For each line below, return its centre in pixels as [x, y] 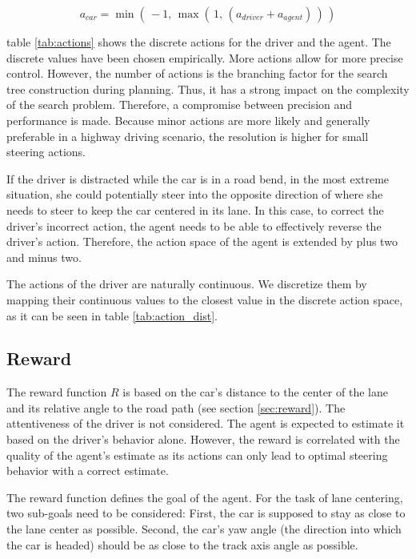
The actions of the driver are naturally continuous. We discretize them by [187, 284]
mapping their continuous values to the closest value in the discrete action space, [205, 299]
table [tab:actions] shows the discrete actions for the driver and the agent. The [199, 42]
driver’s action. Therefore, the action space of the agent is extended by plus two [202, 241]
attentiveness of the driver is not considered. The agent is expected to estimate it [206, 423]
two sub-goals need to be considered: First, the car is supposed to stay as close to [206, 513]
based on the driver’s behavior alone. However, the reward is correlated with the [203, 439]
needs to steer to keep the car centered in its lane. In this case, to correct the [195, 209]
